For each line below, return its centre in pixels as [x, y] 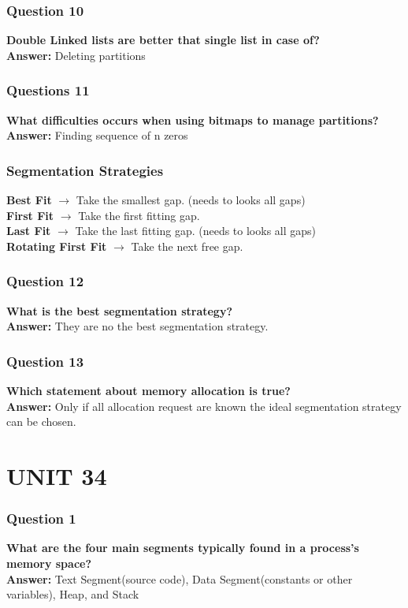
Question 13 [45, 361]
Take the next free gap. [187, 246]
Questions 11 [48, 90]
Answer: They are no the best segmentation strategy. [137, 326]
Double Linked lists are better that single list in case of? [163, 40]
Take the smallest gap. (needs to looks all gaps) [191, 200]
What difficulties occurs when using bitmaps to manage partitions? [193, 119]
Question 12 [45, 281]
